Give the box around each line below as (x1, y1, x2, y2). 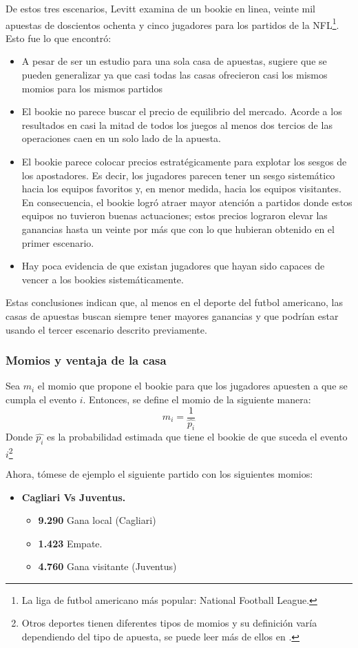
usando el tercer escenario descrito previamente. (6, 322, 207, 336)
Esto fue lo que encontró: (6, 30, 112, 45)
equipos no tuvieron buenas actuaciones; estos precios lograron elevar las (21, 208, 328, 223)
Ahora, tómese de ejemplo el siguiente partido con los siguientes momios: (6, 466, 313, 480)
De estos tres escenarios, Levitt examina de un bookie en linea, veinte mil (6, 1, 315, 15)
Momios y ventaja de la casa (6, 352, 167, 369)
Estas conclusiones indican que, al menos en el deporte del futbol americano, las (6, 295, 343, 310)
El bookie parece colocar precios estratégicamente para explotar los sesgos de (21, 154, 347, 168)
